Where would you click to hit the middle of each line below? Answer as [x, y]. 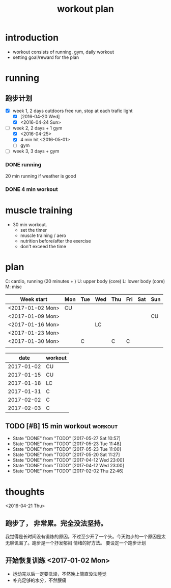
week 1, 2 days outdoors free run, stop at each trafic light [73, 111]
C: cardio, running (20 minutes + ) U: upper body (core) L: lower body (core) [85, 281]
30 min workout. [30, 224]
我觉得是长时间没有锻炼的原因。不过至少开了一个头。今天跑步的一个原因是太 [85, 537]
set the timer [34, 230]
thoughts [25, 492]
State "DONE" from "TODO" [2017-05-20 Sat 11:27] [66, 455]
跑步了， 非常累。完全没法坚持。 [56, 523]
